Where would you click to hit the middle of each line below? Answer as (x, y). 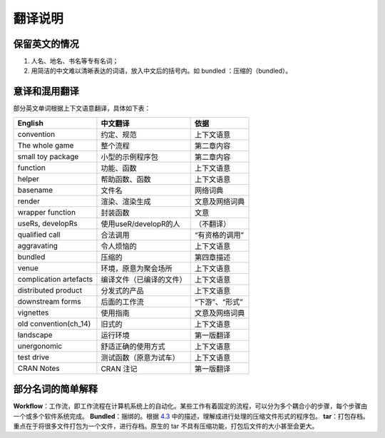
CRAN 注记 (119, 369)
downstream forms (49, 301)
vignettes (33, 312)
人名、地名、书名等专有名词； (75, 61)
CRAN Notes (38, 368)
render (29, 201)
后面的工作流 (122, 302)
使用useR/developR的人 (141, 223)
